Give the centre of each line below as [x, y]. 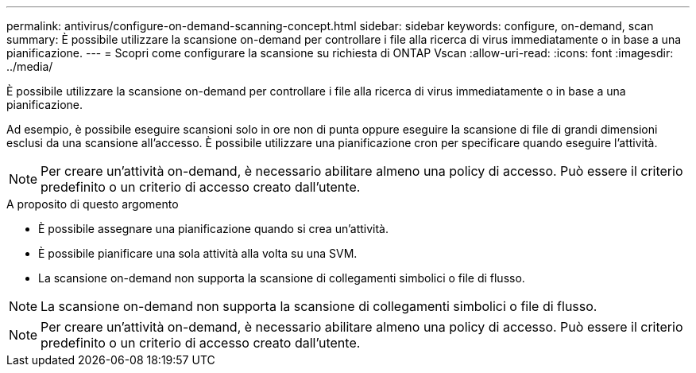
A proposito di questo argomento [93, 204]
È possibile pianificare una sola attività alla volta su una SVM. [198, 253]
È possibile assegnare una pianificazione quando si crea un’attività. [213, 229]
